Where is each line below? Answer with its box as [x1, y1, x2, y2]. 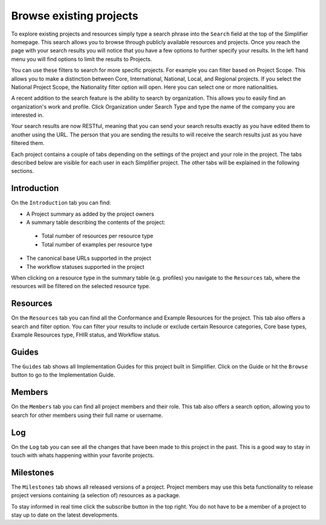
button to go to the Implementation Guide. [11, 372, 115, 379]
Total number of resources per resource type [41, 233, 154, 240]
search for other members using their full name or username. [11, 411, 163, 419]
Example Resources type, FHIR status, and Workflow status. [11, 331, 161, 338]
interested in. [11, 112, 44, 119]
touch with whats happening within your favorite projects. [11, 452, 155, 459]
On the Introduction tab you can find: [11, 199, 111, 207]
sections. [11, 167, 34, 175]
